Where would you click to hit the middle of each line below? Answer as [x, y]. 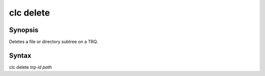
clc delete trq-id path [30, 67]
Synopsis [24, 30]
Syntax [20, 55]
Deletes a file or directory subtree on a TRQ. [53, 42]
